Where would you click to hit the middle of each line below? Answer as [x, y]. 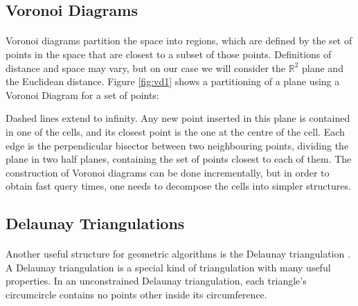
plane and [323, 67]
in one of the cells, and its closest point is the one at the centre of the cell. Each [175, 131]
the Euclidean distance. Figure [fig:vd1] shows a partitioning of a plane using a [173, 81]
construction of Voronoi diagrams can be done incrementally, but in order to [168, 172]
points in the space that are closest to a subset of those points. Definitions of [169, 54]
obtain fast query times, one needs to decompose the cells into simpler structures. [178, 186]
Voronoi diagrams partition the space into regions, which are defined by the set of [179, 40]
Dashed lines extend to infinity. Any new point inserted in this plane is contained [178, 118]
